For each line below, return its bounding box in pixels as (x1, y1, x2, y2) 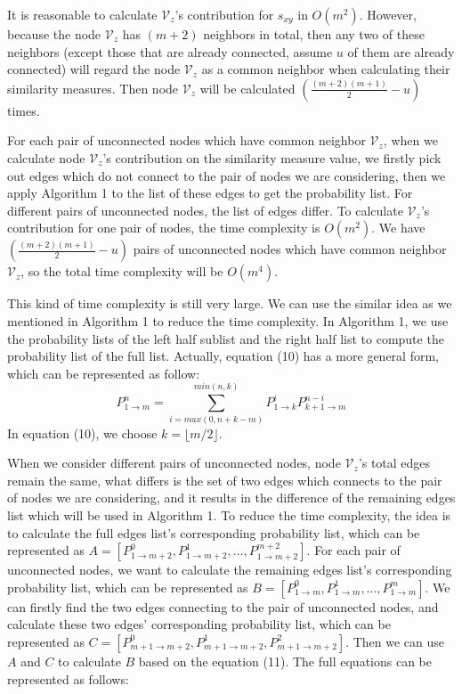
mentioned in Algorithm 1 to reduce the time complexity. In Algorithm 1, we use (7, 311, 449, 330)
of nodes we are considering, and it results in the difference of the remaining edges (7, 488, 456, 507)
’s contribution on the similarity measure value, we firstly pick (102, 148, 442, 167)
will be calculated (199, 78, 296, 97)
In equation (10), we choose (7, 423, 158, 442)
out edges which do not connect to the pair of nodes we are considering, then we (7, 166, 446, 184)
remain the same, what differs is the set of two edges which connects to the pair (7, 470, 442, 489)
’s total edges (358, 453, 431, 472)
